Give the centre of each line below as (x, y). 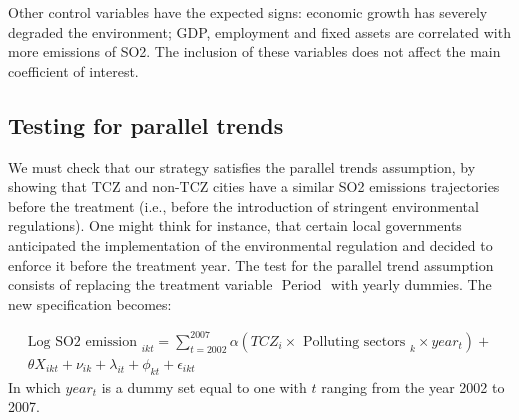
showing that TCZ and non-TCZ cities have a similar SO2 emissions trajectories (254, 186)
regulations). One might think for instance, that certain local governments (235, 225)
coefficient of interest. (73, 70)
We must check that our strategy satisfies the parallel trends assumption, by (242, 166)
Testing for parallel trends (146, 124)
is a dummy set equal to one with (204, 386)
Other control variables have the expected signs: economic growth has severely (248, 12)
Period (301, 286)
